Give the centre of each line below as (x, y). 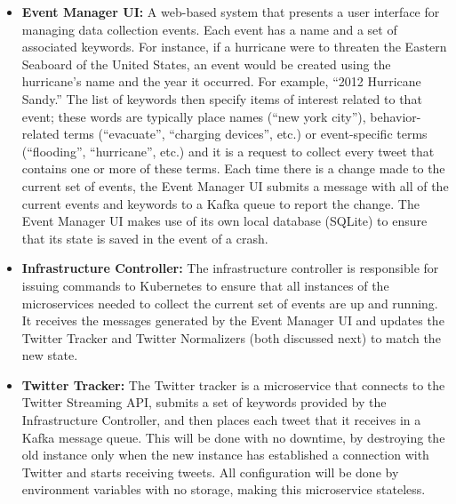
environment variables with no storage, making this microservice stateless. (224, 489)
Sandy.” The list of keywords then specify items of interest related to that (222, 98)
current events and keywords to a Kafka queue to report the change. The (220, 203)
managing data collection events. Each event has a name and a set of (209, 29)
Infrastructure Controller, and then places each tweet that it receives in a (221, 420)
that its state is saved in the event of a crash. (145, 238)
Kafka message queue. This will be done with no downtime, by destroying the (233, 437)
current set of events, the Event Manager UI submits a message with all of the (235, 185)
